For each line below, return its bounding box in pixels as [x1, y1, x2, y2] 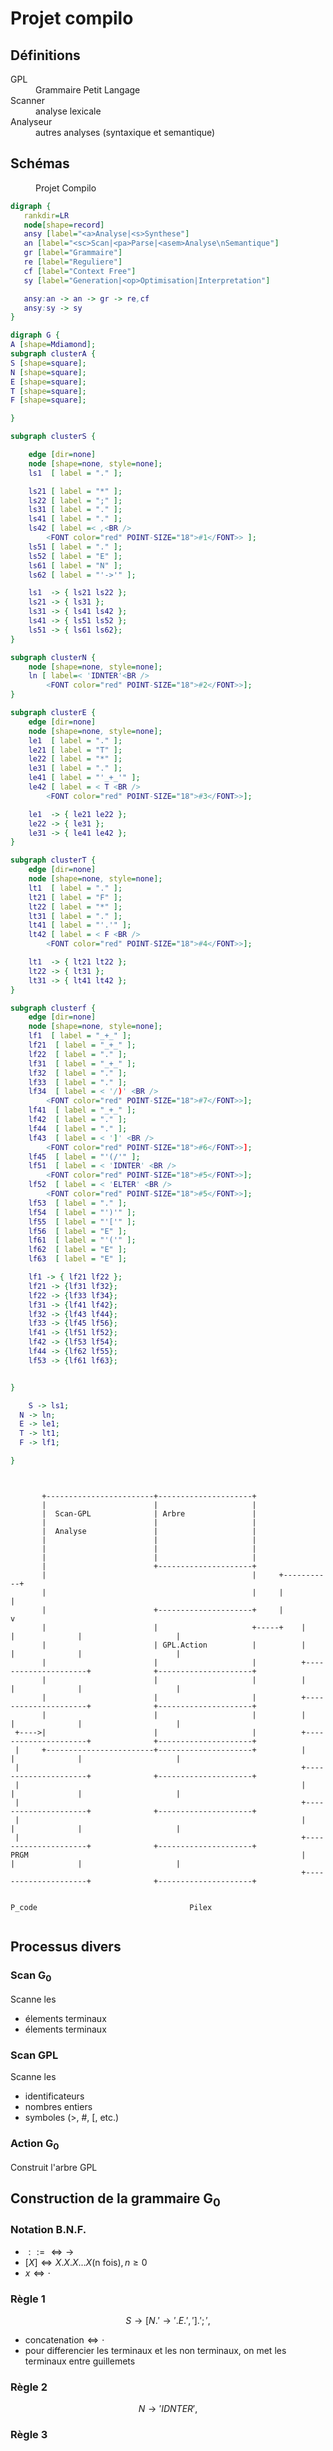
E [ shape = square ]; [10, 377, 87, 387]
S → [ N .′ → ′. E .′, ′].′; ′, [125, 2314, 211, 2326]
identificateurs [24, 2090, 85, 2102]
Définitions [10, 47, 81, 64]
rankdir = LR [23, 210, 70, 221]
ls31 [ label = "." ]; [28, 505, 123, 515]
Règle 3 [10, 2428, 48, 2442]
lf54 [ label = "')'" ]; [28, 1207, 137, 1217]
